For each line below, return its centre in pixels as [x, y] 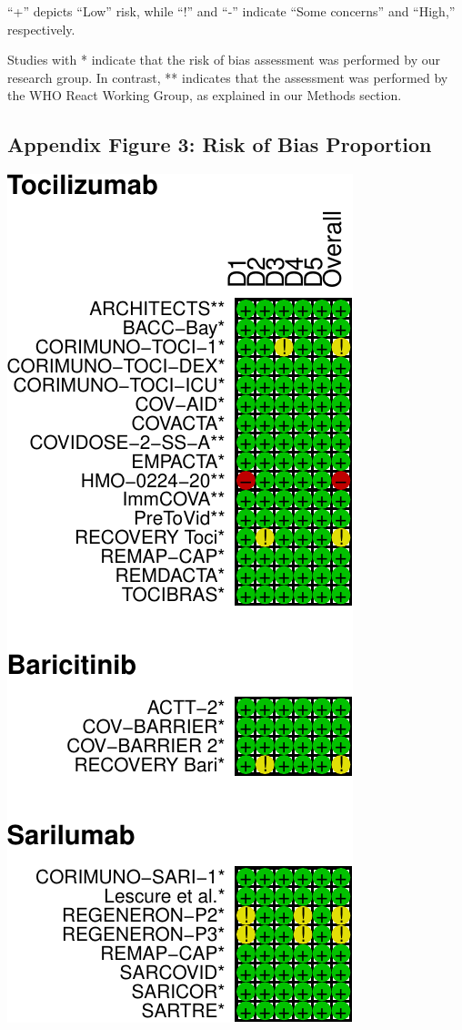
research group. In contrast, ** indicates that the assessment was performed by [228, 77]
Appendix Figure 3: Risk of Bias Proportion [220, 144]
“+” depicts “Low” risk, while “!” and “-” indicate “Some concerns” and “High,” [231, 11]
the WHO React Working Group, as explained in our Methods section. [205, 95]
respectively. [41, 29]
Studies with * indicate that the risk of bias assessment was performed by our [224, 60]
